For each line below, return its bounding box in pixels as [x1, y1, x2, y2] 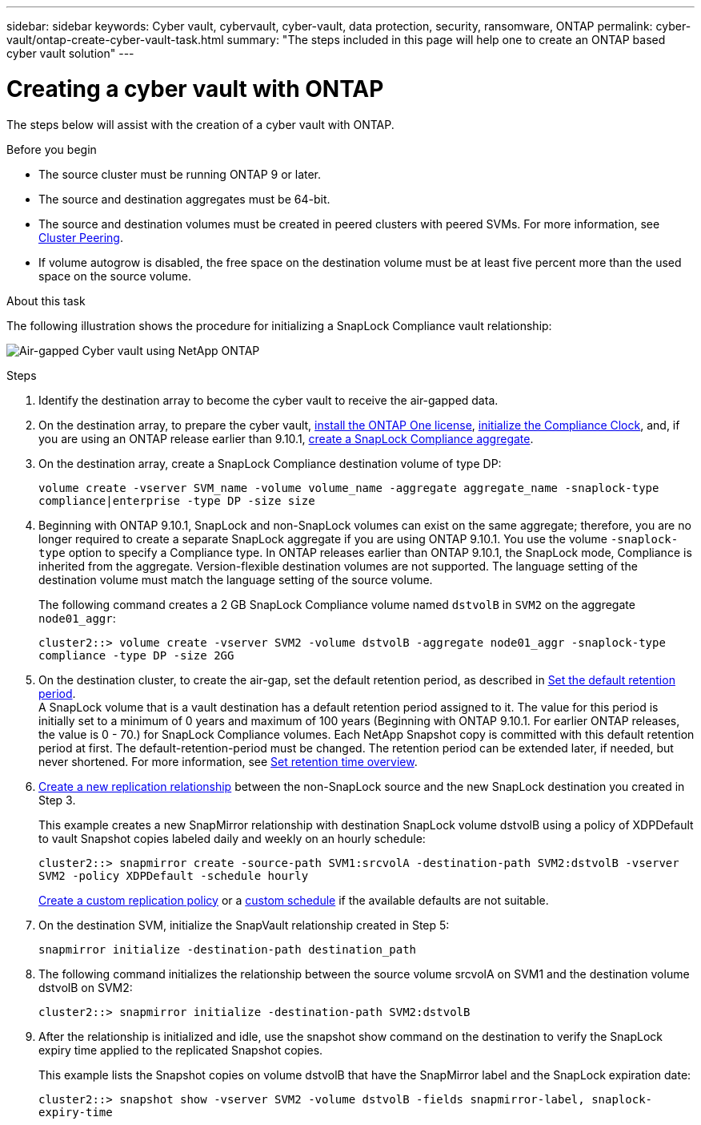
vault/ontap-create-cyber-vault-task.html [6, 33, 224, 46]
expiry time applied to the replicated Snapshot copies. [38, 1042, 323, 1057]
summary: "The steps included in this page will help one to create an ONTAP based [226, 33, 666, 46]
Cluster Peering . [38, 230, 123, 244]
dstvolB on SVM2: [38, 980, 133, 994]
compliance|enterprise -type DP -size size [38, 494, 315, 507]
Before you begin [6, 142, 97, 156]
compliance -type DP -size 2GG [38, 648, 234, 662]
